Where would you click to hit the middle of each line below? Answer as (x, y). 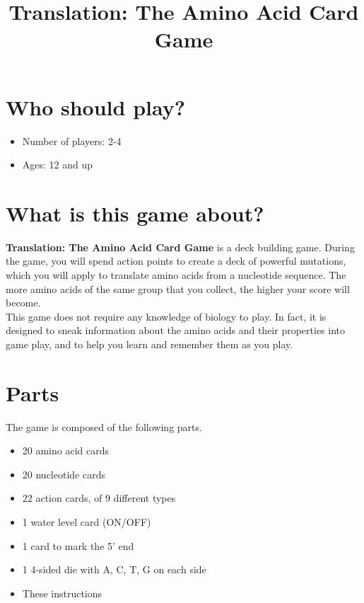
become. (23, 303)
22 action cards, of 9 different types (99, 498)
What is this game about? (135, 213)
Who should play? (95, 107)
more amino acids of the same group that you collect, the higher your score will (178, 288)
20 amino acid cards (66, 450)
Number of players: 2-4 (72, 140)
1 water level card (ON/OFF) (87, 522)
